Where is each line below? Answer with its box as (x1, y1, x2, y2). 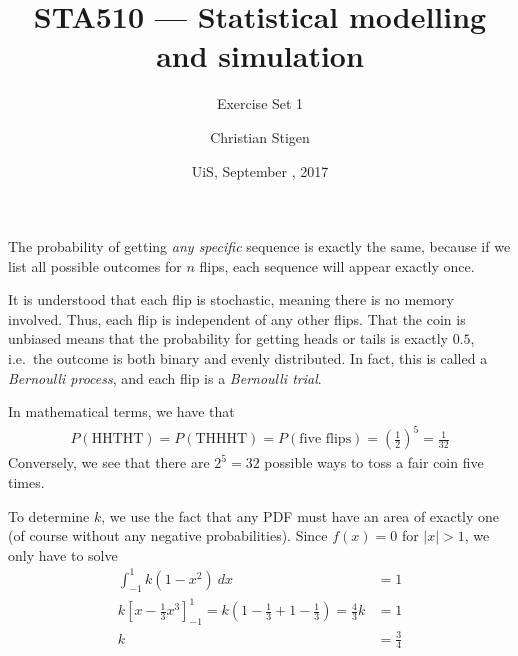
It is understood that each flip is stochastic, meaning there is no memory (8, 289, 454, 310)
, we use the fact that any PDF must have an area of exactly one (101, 505, 500, 526)
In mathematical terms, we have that (8, 401, 235, 422)
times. (8, 471, 45, 492)
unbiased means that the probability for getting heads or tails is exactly (8, 328, 448, 349)
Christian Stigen (210, 126, 310, 147)
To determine (8, 505, 90, 526)
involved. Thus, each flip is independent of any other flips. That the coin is (8, 308, 466, 329)
